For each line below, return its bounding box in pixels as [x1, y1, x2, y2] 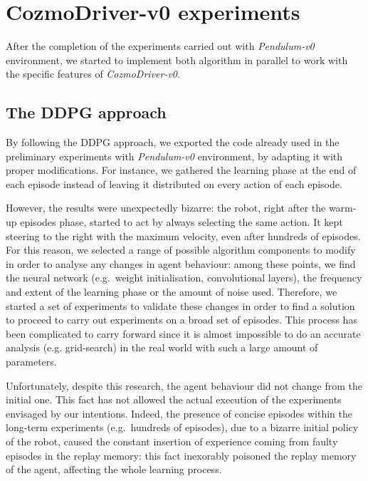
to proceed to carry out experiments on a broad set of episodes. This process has [6, 312, 357, 327]
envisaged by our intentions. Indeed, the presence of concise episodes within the [6, 405, 353, 420]
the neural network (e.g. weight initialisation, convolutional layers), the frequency [6, 270, 362, 285]
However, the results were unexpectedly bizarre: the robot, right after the [6, 200, 326, 215]
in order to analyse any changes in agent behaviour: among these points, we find [6, 256, 356, 271]
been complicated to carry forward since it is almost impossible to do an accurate [6, 326, 361, 341]
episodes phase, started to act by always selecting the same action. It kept [20, 214, 343, 229]
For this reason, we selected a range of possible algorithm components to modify [6, 242, 356, 257]
